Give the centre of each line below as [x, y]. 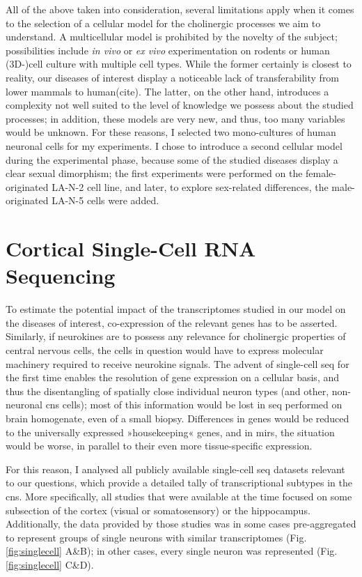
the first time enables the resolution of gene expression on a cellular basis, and [173, 377]
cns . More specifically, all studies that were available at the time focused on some [179, 496]
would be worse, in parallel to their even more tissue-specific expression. [159, 446]
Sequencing [61, 276]
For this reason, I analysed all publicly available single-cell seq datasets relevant [175, 469]
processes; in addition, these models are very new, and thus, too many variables [175, 118]
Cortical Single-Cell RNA [131, 248]
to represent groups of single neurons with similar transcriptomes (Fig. [156, 537]
